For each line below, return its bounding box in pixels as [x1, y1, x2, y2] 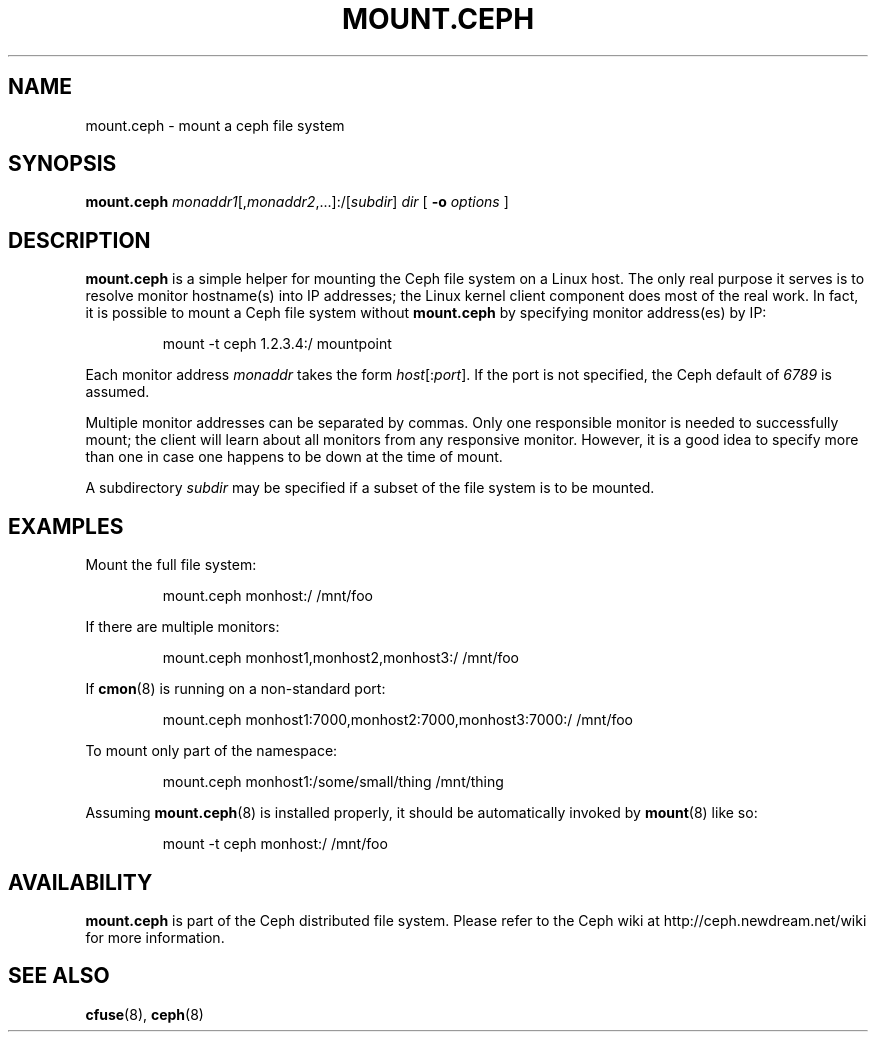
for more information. [85, 928, 225, 946]
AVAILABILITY [8, 869, 153, 895]
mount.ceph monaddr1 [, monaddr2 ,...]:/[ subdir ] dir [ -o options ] [85, 193, 509, 211]
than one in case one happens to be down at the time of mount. [85, 448, 503, 466]
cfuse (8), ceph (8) [85, 1005, 204, 1023]
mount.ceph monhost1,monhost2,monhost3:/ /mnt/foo [162, 649, 520, 667]
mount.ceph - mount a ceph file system [85, 116, 345, 134]
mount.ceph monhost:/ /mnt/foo [162, 587, 373, 605]
